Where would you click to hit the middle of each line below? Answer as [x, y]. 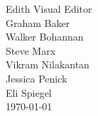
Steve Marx [31, 50]
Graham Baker [38, 22]
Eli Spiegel [29, 92]
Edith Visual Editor [49, 9]
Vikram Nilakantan [48, 64]
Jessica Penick [37, 78]
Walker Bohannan [45, 37]
